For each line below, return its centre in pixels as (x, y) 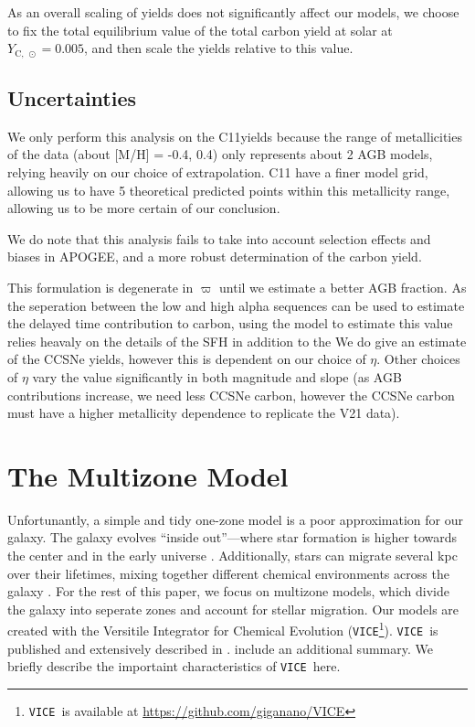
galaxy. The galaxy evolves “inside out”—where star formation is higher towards (232, 537)
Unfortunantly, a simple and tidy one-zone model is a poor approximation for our (235, 519)
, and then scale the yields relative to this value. (219, 48)
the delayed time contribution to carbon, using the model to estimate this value (230, 323)
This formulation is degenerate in (100, 287)
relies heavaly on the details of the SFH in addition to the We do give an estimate (237, 341)
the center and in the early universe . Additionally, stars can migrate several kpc (232, 556)
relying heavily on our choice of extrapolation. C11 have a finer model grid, (218, 172)
